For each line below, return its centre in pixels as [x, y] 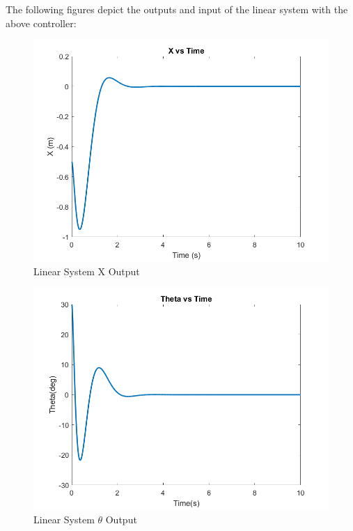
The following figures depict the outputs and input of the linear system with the [177, 9]
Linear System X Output [87, 271]
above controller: [41, 23]
